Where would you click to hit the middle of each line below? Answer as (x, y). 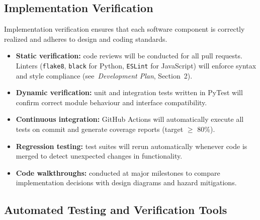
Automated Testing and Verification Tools (116, 210)
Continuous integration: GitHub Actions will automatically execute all (130, 119)
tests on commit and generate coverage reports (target (100, 129)
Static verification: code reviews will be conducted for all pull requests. (129, 56)
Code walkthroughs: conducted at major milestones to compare (118, 172)
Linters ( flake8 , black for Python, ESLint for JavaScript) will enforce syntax (136, 65)
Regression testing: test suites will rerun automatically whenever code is (132, 146)
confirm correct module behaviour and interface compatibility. (111, 102)
